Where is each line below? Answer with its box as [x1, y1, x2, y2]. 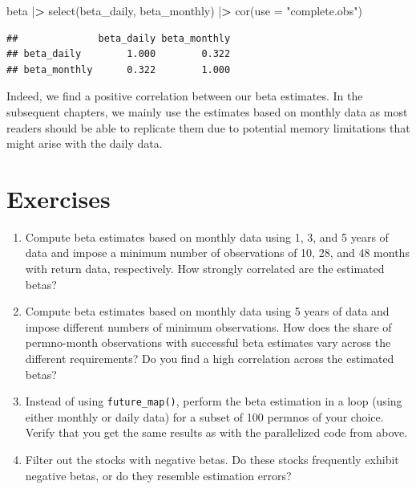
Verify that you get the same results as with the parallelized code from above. [25, 424, 408, 441]
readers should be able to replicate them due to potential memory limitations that [6, 119, 410, 136]
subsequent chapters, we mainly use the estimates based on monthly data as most [6, 103, 408, 120]
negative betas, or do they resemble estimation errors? [25, 467, 292, 483]
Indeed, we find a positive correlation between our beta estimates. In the [6, 88, 363, 104]
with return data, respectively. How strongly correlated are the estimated [25, 260, 385, 277]
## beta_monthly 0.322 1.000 [6, 63, 231, 75]
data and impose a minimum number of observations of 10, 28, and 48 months [25, 244, 410, 261]
